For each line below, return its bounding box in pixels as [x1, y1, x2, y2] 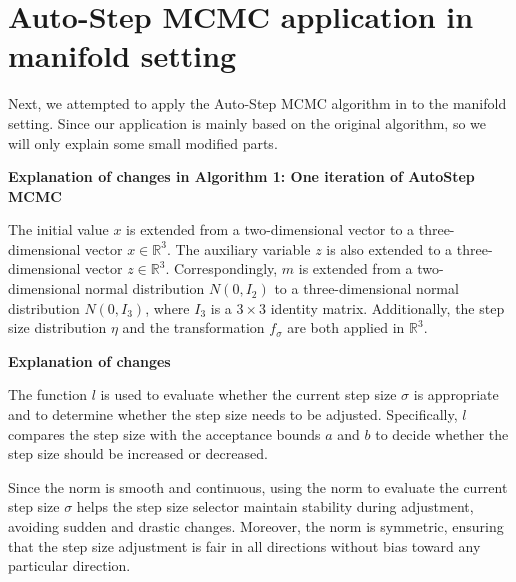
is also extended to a [326, 238, 453, 259]
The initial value [8, 219, 109, 240]
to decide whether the [375, 423, 509, 444]
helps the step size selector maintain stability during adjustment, [76, 496, 474, 517]
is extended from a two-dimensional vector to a [126, 219, 415, 240]
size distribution [8, 317, 107, 338]
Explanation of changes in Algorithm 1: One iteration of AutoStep [8, 166, 475, 187]
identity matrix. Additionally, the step [270, 297, 505, 318]
